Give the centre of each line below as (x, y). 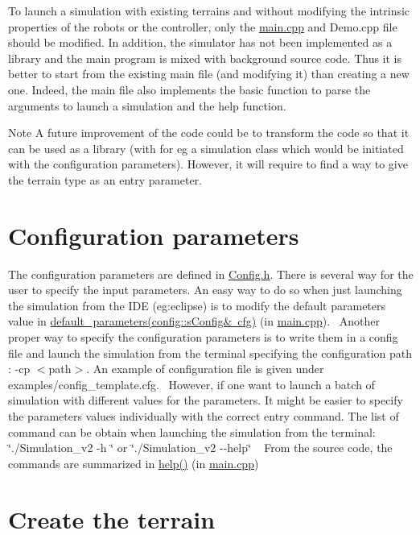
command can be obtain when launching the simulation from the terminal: (192, 431)
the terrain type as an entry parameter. (105, 179)
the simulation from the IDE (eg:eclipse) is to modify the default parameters (197, 305)
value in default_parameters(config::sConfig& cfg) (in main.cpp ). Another (194, 321)
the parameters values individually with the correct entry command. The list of (204, 416)
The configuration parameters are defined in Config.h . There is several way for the (211, 274)
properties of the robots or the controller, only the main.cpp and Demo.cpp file (203, 26)
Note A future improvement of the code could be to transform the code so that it (209, 133)
